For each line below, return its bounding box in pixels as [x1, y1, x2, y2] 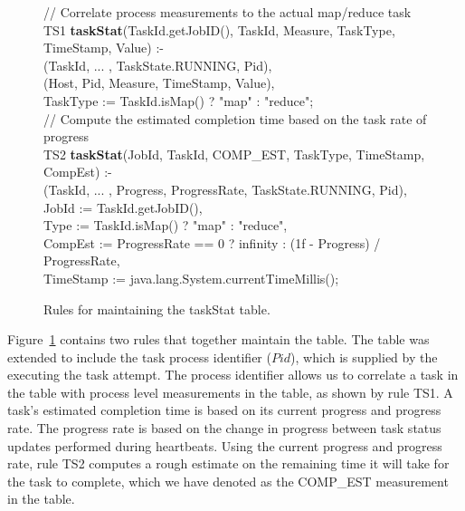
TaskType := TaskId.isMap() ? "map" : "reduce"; [43, 91, 314, 110]
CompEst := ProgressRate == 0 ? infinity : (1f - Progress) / [43, 233, 381, 252]
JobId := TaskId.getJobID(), [43, 198, 203, 217]
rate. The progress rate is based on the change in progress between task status [7, 419, 441, 438]
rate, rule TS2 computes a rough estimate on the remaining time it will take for [7, 454, 450, 473]
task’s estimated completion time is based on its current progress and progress [7, 400, 441, 419]
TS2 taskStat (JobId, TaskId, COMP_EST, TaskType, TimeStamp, [43, 144, 425, 163]
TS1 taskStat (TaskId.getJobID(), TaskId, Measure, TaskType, [43, 20, 395, 39]
